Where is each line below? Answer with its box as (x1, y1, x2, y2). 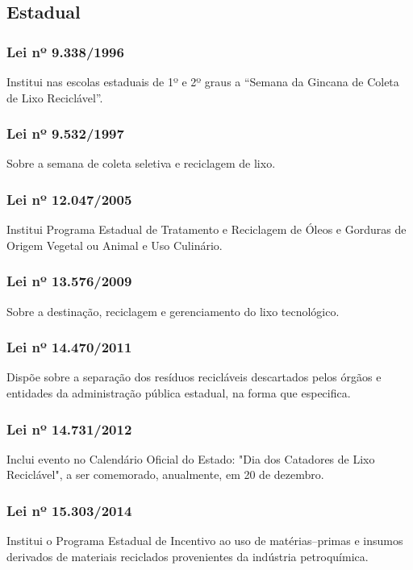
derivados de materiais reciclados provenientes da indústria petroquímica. (6, 547, 369, 564)
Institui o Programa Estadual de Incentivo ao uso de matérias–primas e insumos (6, 532, 403, 549)
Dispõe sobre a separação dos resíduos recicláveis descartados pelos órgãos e (6, 368, 382, 385)
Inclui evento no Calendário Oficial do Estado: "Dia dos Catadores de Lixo (6, 450, 375, 467)
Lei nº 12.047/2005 (6, 189, 132, 209)
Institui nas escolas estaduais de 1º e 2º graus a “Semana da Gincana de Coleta (6, 73, 399, 89)
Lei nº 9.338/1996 (6, 41, 124, 61)
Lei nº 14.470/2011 (6, 337, 132, 357)
